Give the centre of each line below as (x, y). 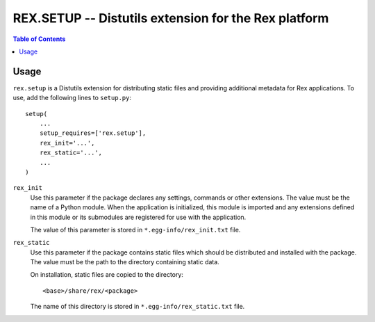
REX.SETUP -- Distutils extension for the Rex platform (171, 18)
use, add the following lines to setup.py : (72, 98)
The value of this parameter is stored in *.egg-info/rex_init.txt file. (135, 230)
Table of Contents (39, 39)
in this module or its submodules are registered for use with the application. (138, 217)
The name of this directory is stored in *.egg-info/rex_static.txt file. (137, 307)
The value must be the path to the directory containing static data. (125, 262)
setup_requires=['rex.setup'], (93, 133)
